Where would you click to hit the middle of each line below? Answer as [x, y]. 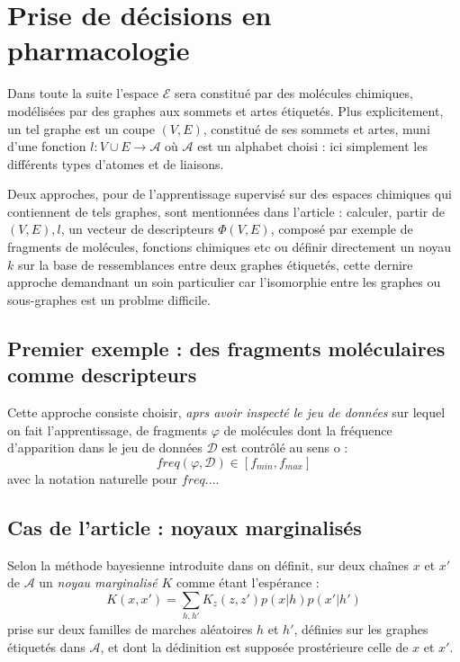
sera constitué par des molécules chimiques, [293, 93]
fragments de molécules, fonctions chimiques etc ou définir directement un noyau [230, 247]
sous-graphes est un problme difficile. [109, 299]
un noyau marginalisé [98, 582]
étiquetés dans [46, 646]
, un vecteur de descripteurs [137, 229]
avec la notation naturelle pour [93, 478]
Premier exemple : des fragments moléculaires [226, 348]
